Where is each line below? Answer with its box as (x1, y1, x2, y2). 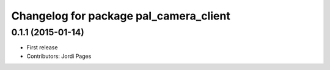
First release (26, 44, 58, 51)
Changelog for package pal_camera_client (11, 9, 230, 23)
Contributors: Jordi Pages (26, 52, 92, 60)
